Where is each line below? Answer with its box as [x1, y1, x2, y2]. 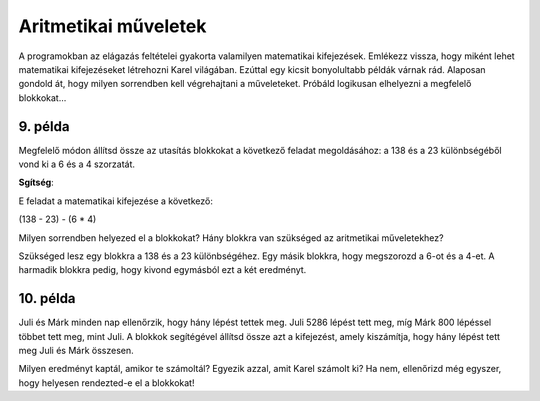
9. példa [18, 118, 70, 135]
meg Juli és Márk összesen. [18, 345, 134, 357]
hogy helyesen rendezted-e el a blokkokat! [18, 376, 195, 389]
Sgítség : [18, 176, 54, 189]
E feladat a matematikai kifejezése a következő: [18, 195, 214, 207]
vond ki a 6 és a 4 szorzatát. [18, 158, 135, 170]
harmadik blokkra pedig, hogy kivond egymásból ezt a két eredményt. [18, 264, 307, 276]
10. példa [18, 290, 76, 307]
